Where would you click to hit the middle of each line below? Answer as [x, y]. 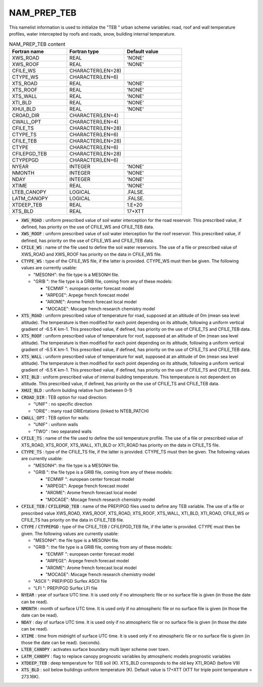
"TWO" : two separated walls [63, 431]
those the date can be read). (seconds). [61, 642]
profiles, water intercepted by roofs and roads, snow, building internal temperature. [92, 34]
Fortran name [28, 51]
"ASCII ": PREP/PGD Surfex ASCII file [70, 581]
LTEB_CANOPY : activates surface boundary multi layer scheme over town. [95, 650]
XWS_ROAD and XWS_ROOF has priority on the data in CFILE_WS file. [92, 254]
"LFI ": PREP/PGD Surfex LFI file [65, 588]
